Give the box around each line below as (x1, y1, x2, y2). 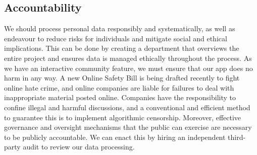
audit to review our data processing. (23, 141, 135, 152)
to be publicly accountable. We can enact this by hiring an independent (4, 131, 226, 142)
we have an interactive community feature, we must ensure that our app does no (4, 62, 253, 73)
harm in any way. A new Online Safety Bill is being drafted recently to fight (4, 72, 240, 83)
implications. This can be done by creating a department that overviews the (4, 43, 239, 53)
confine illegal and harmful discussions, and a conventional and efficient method (4, 102, 250, 112)
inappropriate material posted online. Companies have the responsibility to (4, 92, 236, 103)
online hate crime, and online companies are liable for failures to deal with (4, 82, 234, 93)
